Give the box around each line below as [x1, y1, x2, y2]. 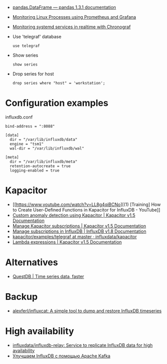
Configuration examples [5, 97, 109, 109]
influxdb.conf [5, 114, 33, 120]
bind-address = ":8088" [5, 124, 55, 129]
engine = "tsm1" [10, 141, 44, 146]
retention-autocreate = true [10, 164, 71, 169]
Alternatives [5, 257, 58, 268]
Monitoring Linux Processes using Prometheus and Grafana [12, 14, 136, 20]
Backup [5, 291, 38, 302]
